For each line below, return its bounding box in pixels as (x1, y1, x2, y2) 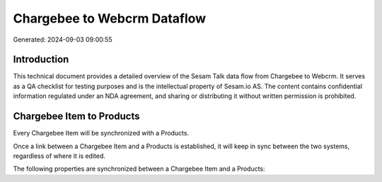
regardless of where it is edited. (13, 152, 106, 160)
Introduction (13, 54, 69, 66)
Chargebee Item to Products (13, 110, 141, 123)
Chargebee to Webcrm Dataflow (13, 11, 207, 26)
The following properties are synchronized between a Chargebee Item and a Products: (13, 164, 265, 173)
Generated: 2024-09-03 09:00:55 (13, 35, 112, 44)
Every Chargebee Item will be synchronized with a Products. (13, 129, 190, 138)
